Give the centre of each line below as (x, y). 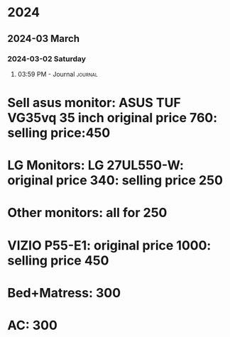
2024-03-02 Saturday (47, 59)
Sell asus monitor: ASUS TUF (94, 103)
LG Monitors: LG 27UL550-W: (96, 166)
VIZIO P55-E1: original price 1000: (109, 245)
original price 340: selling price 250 (115, 181)
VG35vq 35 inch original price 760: (113, 118)
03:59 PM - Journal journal (57, 74)
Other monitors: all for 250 (87, 213)
